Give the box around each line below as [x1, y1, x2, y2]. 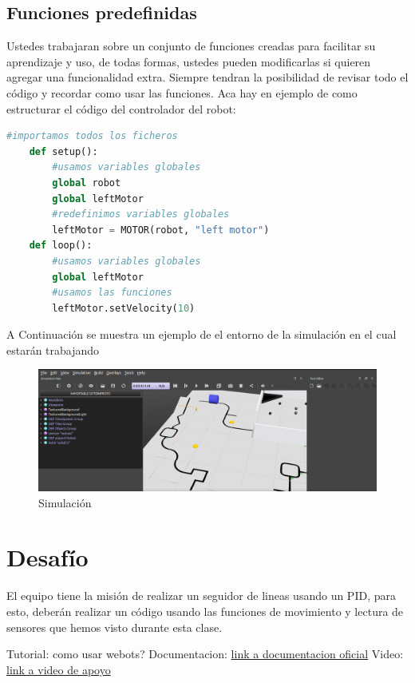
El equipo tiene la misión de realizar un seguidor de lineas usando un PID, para [6, 587, 396, 604]
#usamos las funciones [52, 287, 172, 299]
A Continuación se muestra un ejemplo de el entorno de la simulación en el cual [6, 326, 397, 343]
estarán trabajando [6, 341, 100, 358]
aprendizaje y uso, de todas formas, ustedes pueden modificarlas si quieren [6, 53, 371, 69]
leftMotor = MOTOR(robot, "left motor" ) [52, 224, 270, 236]
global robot [52, 177, 121, 189]
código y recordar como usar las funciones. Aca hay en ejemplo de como [6, 84, 358, 101]
